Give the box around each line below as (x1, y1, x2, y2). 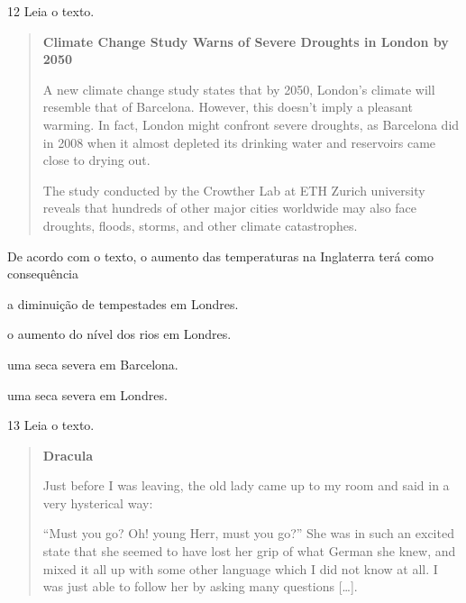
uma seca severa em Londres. (7, 385, 168, 404)
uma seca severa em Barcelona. (7, 354, 178, 373)
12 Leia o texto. (7, 2, 95, 20)
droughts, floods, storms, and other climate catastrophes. (42, 215, 358, 234)
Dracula (42, 445, 93, 464)
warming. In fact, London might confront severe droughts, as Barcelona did (42, 114, 460, 133)
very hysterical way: (42, 493, 153, 512)
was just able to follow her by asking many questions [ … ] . (42, 577, 358, 596)
